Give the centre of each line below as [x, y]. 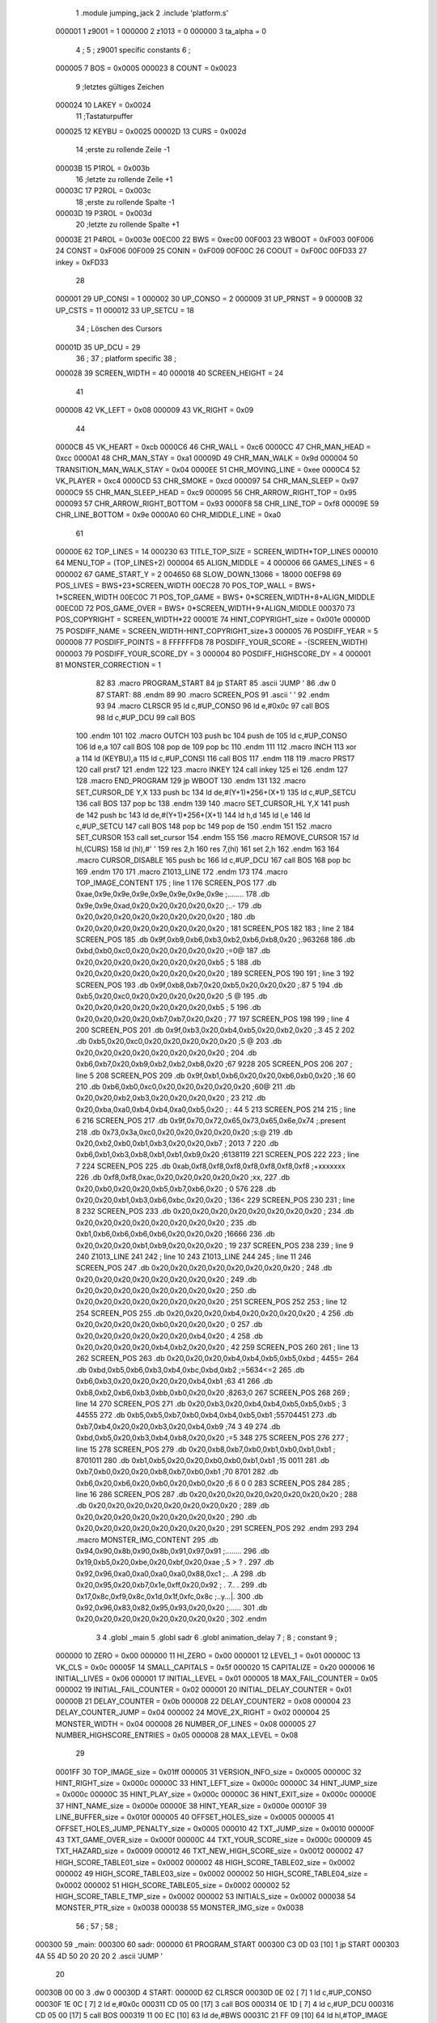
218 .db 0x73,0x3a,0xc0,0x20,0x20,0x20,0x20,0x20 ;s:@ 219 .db [184, 1132]
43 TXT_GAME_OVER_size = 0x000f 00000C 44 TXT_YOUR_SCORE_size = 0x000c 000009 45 [214, 1840]
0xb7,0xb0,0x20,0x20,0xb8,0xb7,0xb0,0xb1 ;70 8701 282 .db [177, 1472]
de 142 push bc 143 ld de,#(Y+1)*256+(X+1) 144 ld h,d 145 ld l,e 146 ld [193, 815]
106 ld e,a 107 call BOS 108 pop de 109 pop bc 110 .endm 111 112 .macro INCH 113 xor [216, 747]
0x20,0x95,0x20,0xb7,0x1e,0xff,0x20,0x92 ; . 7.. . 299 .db [171, 1585]
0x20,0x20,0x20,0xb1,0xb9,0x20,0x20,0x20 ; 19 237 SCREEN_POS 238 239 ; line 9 [214, 1245]
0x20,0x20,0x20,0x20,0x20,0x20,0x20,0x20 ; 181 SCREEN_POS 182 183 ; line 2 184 [215, 928]
